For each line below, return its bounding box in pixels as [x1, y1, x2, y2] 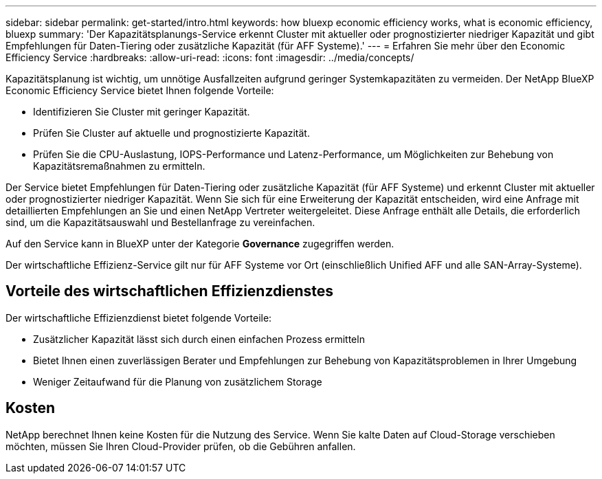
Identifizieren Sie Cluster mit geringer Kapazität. [33, 106, 250, 118]
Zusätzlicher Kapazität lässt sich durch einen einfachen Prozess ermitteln [33, 333, 365, 345]
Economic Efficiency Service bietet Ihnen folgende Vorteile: [5, 85, 274, 96]
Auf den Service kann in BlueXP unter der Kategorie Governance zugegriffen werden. [5, 238, 394, 249]
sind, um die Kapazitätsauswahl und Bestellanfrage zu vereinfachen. [5, 216, 315, 228]
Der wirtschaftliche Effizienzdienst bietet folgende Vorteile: [5, 311, 272, 324]
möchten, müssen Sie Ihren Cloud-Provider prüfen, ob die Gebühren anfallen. [5, 440, 356, 452]
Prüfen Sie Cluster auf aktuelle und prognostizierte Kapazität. [33, 127, 310, 139]
